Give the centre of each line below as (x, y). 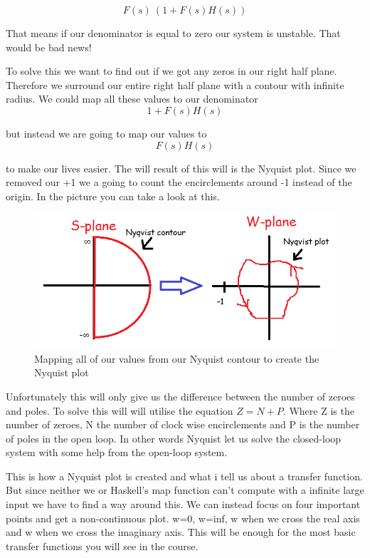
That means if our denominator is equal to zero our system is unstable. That (173, 33)
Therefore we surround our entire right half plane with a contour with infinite (175, 84)
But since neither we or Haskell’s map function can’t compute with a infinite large (185, 490)
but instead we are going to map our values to (106, 133)
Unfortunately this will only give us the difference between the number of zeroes (180, 396)
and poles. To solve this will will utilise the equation (120, 410)
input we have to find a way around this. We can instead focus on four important (183, 504)
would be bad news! (49, 47)
